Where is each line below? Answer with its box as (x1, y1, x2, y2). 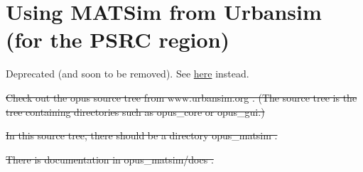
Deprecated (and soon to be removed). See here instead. (6, 66, 249, 81)
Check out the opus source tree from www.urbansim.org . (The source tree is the (6, 90, 357, 104)
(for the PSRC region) (6, 25, 230, 54)
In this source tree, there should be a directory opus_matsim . (6, 128, 278, 143)
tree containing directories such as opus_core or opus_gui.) (6, 104, 265, 119)
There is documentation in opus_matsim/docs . (6, 151, 214, 166)
